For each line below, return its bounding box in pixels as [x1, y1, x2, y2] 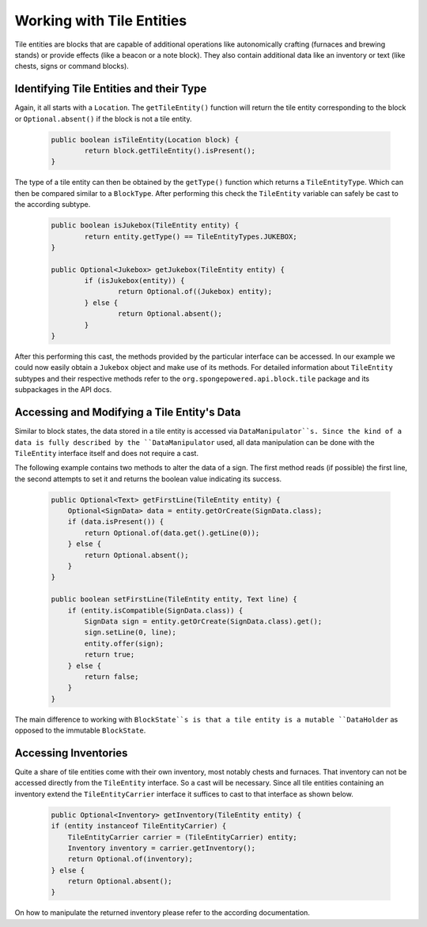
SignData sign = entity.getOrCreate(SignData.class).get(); [84, 616, 323, 626]
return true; [84, 650, 135, 659]
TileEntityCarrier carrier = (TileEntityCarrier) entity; [67, 832, 297, 842]
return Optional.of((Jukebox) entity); [117, 287, 273, 296]
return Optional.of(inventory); [67, 854, 194, 864]
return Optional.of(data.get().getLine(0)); [84, 528, 260, 537]
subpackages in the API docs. [14, 385, 112, 394]
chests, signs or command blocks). [14, 62, 130, 71]
